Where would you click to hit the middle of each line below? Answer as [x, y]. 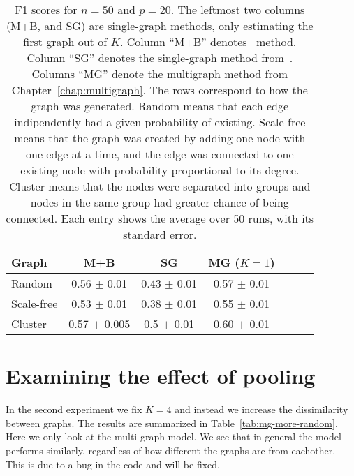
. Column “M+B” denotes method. [208, 42]
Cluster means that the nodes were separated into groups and [160, 186]
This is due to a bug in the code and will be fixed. [113, 464]
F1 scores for [46, 9]
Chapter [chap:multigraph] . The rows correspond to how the [160, 90]
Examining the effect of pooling [161, 376]
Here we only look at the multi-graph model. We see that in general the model [174, 437]
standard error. [160, 234]
